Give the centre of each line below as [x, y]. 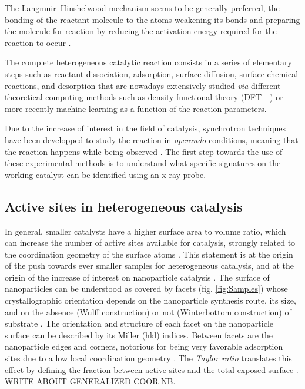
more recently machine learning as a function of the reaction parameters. [136, 108]
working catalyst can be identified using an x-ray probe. [105, 174]
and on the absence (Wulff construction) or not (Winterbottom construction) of [148, 311]
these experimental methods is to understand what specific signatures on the [143, 163]
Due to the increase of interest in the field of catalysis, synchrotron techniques [145, 128]
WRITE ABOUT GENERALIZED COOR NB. [90, 381]
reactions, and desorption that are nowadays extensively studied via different [143, 85]
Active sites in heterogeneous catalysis [124, 206]
